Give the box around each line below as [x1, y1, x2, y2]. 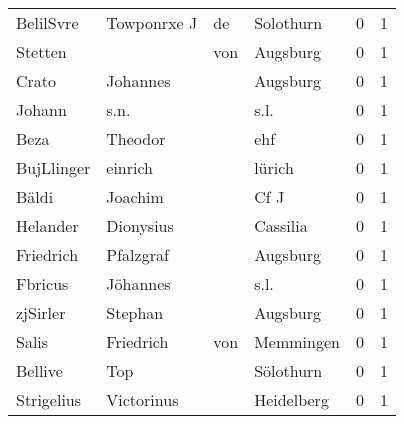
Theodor [106, 127, 166, 150]
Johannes [106, 69, 171, 92]
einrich [106, 156, 154, 179]
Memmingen [254, 330, 340, 353]
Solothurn [254, 11, 323, 34]
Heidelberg [254, 388, 329, 411]
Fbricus [16, 272, 69, 295]
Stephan [106, 301, 164, 324]
